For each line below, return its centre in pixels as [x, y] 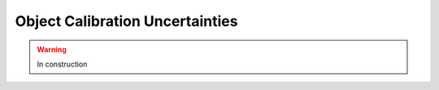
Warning [52, 49]
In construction [62, 64]
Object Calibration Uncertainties [126, 21]
